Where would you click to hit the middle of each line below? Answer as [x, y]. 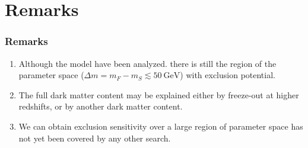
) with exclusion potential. [228, 75]
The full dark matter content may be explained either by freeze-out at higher [159, 94]
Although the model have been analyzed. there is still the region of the [147, 63]
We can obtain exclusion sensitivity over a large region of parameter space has [161, 126]
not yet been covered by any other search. [95, 138]
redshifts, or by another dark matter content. [101, 106]
